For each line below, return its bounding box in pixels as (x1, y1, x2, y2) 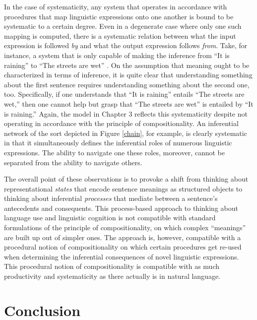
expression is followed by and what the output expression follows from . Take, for (4, 40, 248, 51)
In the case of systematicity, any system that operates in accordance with (4, 1, 227, 11)
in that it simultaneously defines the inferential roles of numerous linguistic (4, 137, 232, 148)
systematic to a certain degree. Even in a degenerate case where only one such (4, 21, 242, 31)
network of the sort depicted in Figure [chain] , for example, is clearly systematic (4, 128, 247, 138)
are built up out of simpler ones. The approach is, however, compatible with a (4, 232, 241, 242)
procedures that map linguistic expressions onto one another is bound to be (4, 11, 234, 21)
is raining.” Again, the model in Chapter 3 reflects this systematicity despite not (4, 108, 248, 119)
